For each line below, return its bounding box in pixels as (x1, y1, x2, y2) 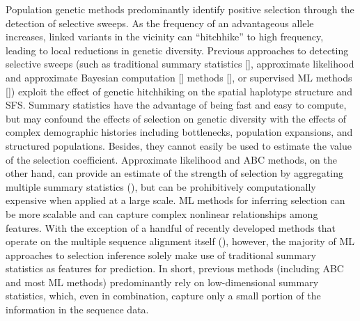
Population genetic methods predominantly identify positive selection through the (6, 2, 354, 16)
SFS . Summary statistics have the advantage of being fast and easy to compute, (6, 97, 347, 112)
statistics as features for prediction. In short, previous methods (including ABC (6, 261, 344, 276)
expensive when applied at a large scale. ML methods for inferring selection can (6, 193, 345, 208)
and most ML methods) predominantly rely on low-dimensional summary (6, 274, 319, 289)
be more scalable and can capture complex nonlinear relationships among (6, 206, 318, 221)
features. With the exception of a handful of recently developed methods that (6, 220, 336, 235)
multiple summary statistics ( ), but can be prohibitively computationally (6, 179, 316, 194)
